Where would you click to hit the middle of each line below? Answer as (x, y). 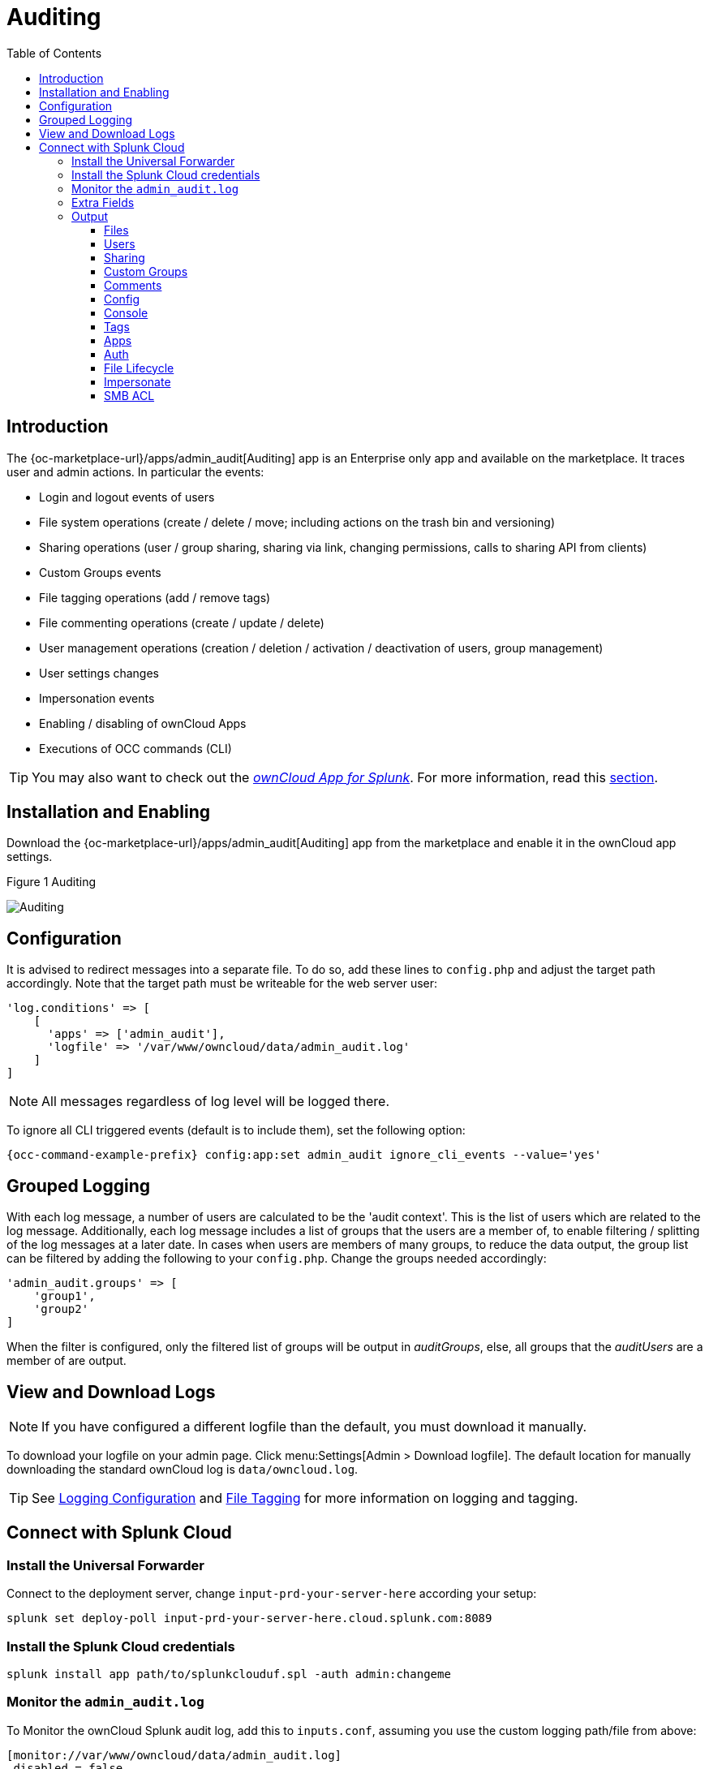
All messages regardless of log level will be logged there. (216, 1102)
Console (126, 312)
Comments (133, 285)
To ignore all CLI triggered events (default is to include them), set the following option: (236, 1130)
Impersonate (138, 381)
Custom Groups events (100, 572)
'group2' (61, 1309)
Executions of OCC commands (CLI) (135, 748)
